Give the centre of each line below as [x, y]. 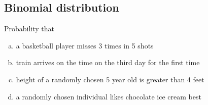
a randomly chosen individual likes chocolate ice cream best [109, 96]
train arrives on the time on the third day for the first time [108, 62]
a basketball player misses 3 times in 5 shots [85, 45]
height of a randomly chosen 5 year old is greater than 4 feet [110, 79]
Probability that [29, 29]
